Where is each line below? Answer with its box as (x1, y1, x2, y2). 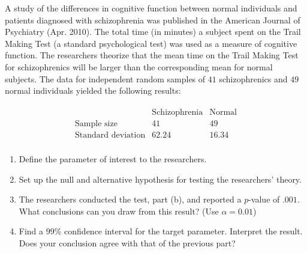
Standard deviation (75, 130, 146, 139)
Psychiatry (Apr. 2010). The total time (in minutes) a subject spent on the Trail (5, 25, 301, 38)
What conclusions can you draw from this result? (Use (19, 204, 219, 217)
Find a (19, 225, 44, 237)
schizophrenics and (219, 72, 288, 85)
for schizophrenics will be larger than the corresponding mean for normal (5, 60, 273, 73)
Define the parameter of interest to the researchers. (19, 152, 207, 165)
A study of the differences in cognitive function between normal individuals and (5, 2, 297, 14)
